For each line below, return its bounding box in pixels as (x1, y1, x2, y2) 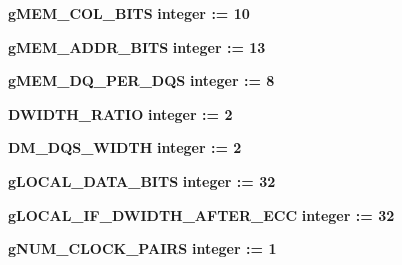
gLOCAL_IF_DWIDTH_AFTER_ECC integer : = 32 (8, 204, 395, 225)
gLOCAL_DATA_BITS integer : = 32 (8, 170, 276, 191)
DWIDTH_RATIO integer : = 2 (8, 103, 233, 124)
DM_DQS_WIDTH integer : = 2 (8, 137, 242, 158)
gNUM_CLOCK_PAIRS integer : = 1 (8, 238, 277, 259)
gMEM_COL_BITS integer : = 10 (8, 3, 250, 23)
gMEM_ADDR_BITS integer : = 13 (8, 36, 266, 57)
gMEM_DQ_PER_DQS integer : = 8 (8, 70, 275, 91)
